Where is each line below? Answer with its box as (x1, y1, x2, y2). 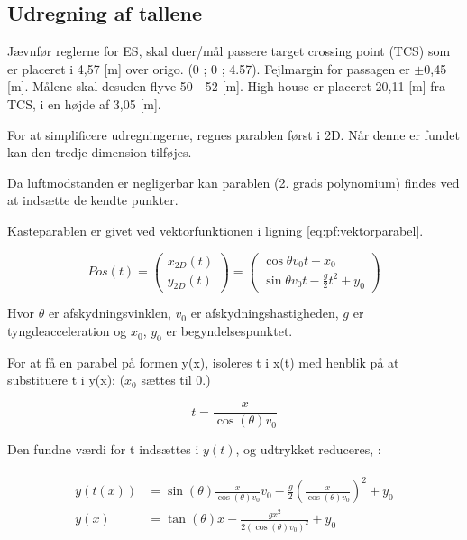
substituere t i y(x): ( (7, 370, 125, 389)
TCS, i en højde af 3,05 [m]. (7, 94, 161, 113)
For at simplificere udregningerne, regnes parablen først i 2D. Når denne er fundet (7, 125, 460, 144)
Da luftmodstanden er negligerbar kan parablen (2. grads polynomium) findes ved (7, 172, 460, 191)
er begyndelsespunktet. (166, 321, 293, 340)
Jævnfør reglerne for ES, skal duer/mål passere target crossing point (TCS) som (7, 42, 451, 61)
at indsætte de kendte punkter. (7, 191, 179, 209)
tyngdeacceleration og (7, 321, 127, 340)
